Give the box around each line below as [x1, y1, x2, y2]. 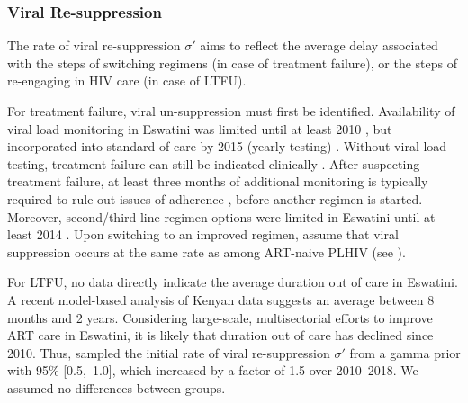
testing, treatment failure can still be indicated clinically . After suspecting [7, 154, 420, 173]
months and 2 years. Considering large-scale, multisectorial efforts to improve [7, 308, 433, 327]
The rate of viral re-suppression [7, 36, 181, 55]
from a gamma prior [349, 343, 461, 362]
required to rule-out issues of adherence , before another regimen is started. [7, 189, 423, 208]
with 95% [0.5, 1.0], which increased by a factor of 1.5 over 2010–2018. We [7, 361, 418, 380]
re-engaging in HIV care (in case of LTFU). [7, 71, 247, 90]
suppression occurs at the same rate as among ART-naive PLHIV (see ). [7, 242, 406, 261]
